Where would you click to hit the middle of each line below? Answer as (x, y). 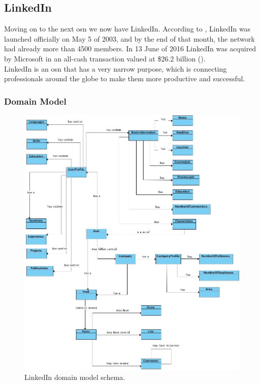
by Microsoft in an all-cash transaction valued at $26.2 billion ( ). (105, 58)
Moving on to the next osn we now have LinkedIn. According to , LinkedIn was (127, 29)
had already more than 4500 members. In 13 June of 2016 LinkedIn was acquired (130, 49)
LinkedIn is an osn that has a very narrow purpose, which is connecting (116, 68)
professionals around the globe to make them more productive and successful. (125, 78)
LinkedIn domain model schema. (75, 377)
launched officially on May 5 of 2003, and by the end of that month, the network (129, 38)
